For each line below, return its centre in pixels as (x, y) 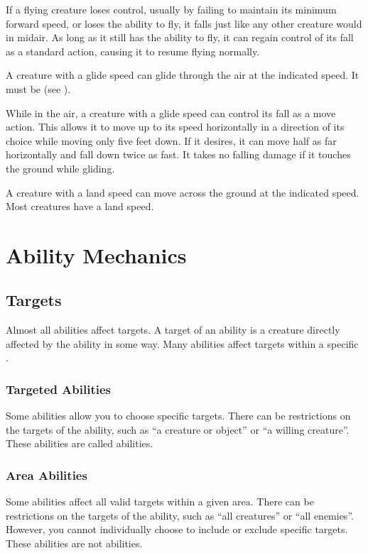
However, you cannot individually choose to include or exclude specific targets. (177, 529)
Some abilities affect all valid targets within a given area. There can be (160, 502)
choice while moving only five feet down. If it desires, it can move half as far (171, 140)
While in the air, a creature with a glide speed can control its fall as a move (171, 113)
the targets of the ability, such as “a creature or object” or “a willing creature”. (178, 429)
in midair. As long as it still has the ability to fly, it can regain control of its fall (180, 37)
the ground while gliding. (60, 168)
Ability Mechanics (96, 254)
